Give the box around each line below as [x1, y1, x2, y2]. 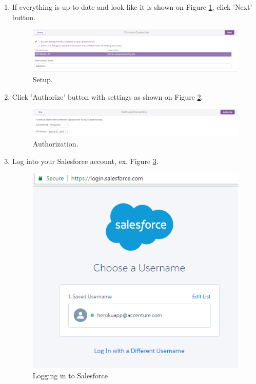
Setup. [32, 74, 53, 85]
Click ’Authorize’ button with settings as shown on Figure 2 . [12, 91, 203, 102]
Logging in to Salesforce [32, 370, 108, 380]
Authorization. [32, 138, 78, 149]
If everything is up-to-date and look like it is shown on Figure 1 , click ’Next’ [12, 2, 252, 12]
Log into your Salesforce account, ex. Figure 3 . [12, 155, 159, 166]
